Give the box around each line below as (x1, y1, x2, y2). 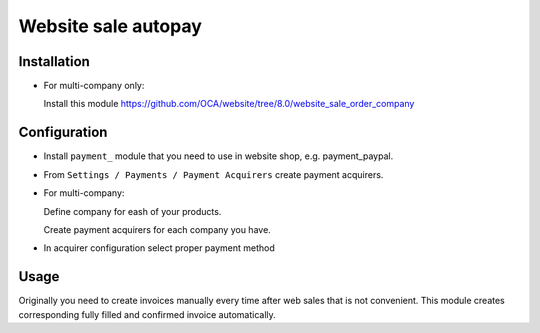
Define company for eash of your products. (43, 205, 222, 217)
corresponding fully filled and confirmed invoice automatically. (18, 308, 277, 320)
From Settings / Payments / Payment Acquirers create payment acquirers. (43, 168, 384, 180)
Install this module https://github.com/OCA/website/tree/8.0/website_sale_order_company (43, 98, 415, 110)
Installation (18, 53, 90, 70)
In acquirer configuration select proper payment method (43, 242, 275, 254)
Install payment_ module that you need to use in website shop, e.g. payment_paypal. (43, 150, 394, 162)
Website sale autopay (18, 15, 202, 37)
